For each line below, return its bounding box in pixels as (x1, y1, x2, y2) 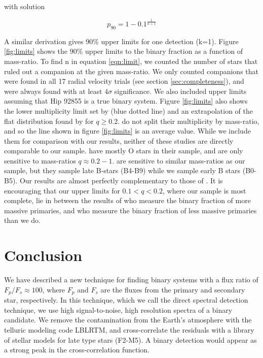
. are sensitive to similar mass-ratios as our (112, 155, 245, 166)
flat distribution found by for (4, 115, 94, 126)
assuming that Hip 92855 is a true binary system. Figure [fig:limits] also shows (4, 95, 248, 106)
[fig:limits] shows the (4, 46, 68, 56)
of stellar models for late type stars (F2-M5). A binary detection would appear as (4, 334, 257, 345)
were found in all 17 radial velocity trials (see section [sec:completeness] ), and (4, 76, 244, 86)
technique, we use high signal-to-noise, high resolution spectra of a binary (4, 304, 233, 315)
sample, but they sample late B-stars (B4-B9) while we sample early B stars (4, 165, 241, 176)
